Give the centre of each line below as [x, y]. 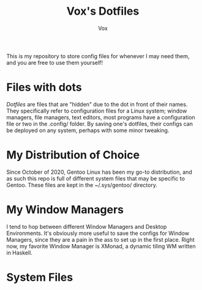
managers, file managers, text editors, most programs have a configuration [101, 117]
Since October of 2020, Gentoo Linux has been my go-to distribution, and [99, 172]
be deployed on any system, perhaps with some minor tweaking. [88, 130]
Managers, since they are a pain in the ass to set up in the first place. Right [100, 239]
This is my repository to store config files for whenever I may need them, [98, 56]
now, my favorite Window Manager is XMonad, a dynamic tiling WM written [101, 246]
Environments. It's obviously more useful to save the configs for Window [98, 233]
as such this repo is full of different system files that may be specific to [96, 178]
